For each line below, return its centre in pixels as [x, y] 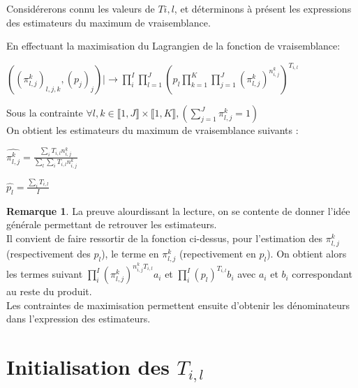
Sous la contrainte [45, 113]
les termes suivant [45, 274]
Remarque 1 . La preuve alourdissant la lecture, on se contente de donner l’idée [178, 210]
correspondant [322, 274]
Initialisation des [88, 367]
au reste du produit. [49, 291]
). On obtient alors [307, 254]
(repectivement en [218, 254]
